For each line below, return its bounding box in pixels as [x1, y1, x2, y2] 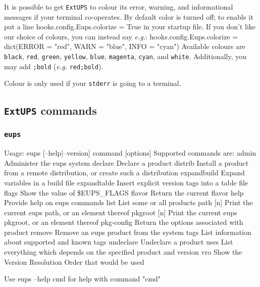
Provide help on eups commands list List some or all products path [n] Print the [4, 197, 253, 208]
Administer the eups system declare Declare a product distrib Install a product [4, 157, 249, 168]
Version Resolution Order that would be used [4, 256, 144, 267]
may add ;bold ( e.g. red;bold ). [4, 61, 103, 71]
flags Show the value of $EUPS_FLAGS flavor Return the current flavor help [4, 187, 244, 198]
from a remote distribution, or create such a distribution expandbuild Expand [4, 167, 245, 178]
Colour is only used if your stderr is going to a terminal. [4, 78, 181, 88]
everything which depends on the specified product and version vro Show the [4, 247, 242, 257]
